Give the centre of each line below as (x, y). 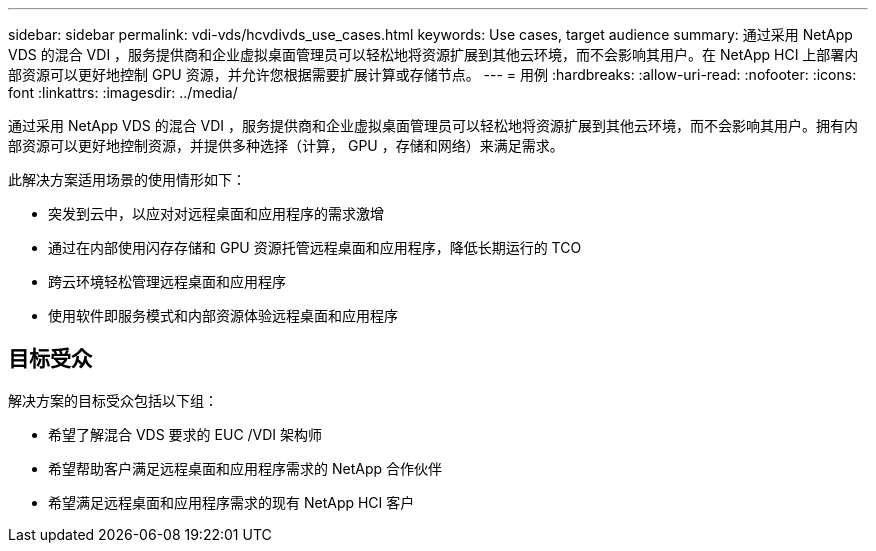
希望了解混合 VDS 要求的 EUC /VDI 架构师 (185, 434)
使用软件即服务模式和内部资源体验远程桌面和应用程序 (223, 315)
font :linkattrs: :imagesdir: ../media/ (123, 92)
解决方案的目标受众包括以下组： (113, 400)
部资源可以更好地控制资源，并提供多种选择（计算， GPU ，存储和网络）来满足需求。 (286, 145)
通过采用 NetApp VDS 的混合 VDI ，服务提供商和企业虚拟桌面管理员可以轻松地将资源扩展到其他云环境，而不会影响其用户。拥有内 (433, 125)
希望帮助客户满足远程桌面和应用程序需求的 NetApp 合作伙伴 (245, 468)
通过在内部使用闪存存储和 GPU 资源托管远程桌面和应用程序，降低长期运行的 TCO (315, 247)
